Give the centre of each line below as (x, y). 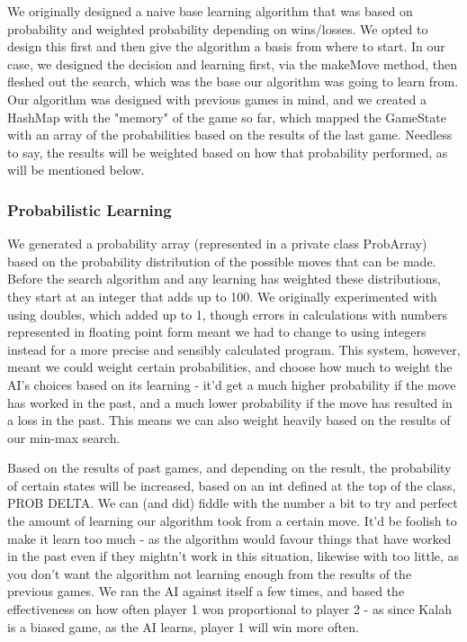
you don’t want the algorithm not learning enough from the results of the (210, 573)
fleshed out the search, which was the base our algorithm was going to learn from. (233, 81)
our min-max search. (64, 437)
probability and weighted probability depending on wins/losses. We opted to (218, 28)
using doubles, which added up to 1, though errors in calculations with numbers (228, 314)
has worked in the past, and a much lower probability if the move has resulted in (230, 402)
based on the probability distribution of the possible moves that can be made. (222, 261)
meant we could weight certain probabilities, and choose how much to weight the (230, 367)
